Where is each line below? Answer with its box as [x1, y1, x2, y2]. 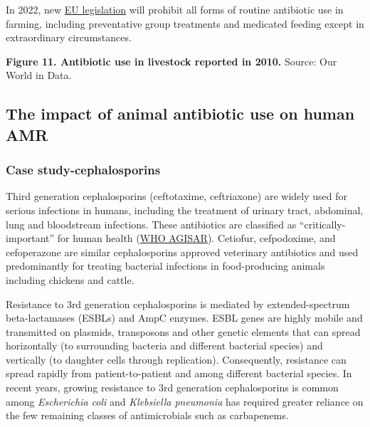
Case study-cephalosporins [6, 161, 161, 179]
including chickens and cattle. [6, 272, 134, 287]
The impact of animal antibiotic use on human [6, 102, 355, 125]
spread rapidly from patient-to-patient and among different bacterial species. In [6, 366, 352, 381]
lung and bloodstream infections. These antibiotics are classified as [6, 216, 297, 231]
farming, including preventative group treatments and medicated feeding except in [6, 16, 364, 31]
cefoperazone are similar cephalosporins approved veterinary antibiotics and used [6, 244, 359, 259]
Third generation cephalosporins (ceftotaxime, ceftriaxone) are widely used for [6, 189, 347, 204]
